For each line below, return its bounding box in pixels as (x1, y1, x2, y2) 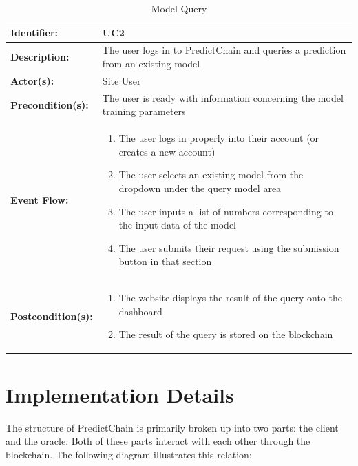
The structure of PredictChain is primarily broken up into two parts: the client (6, 420, 339, 434)
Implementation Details (6, 380, 234, 408)
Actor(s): (10, 73, 54, 87)
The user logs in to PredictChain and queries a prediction (102, 43, 346, 57)
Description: (10, 50, 70, 64)
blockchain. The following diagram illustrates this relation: (6, 447, 252, 461)
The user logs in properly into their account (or (118, 131, 319, 145)
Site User (102, 73, 141, 87)
